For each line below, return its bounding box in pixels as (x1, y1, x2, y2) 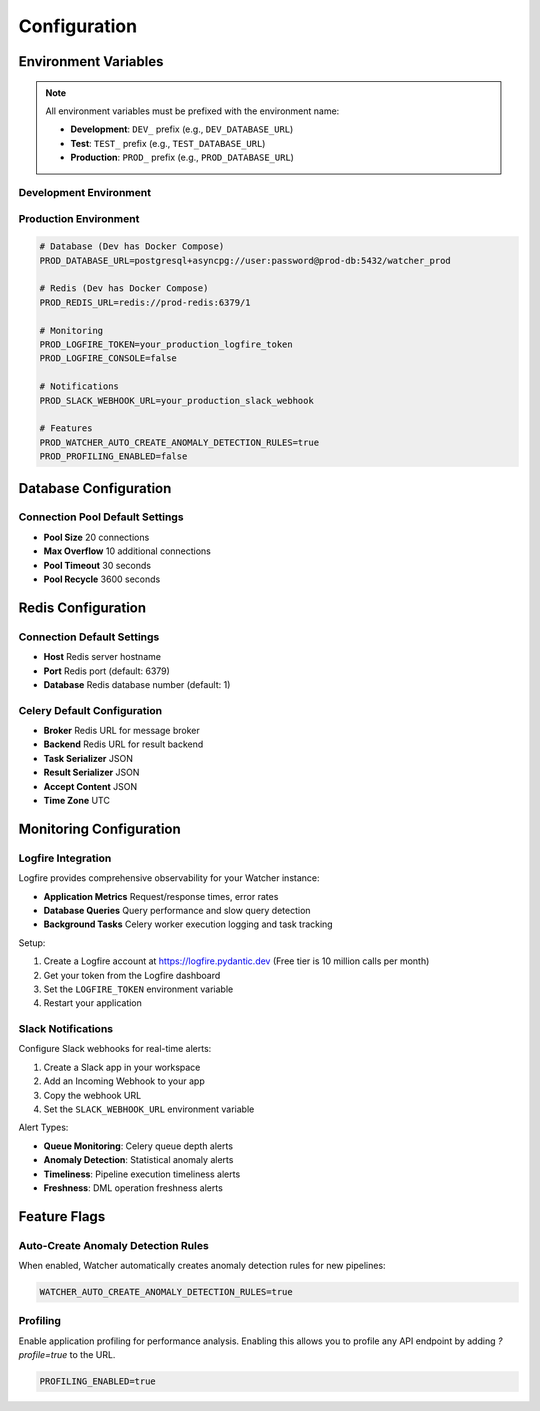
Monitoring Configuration (18, 820, 182, 837)
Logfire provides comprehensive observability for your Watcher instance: (18, 872, 320, 884)
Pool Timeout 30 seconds (43, 559, 152, 571)
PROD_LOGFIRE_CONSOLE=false (39, 353, 177, 364)
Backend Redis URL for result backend (43, 738, 204, 750)
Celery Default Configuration (18, 703, 163, 717)
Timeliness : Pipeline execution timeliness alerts (43, 1168, 241, 1180)
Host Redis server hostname (43, 651, 162, 663)
